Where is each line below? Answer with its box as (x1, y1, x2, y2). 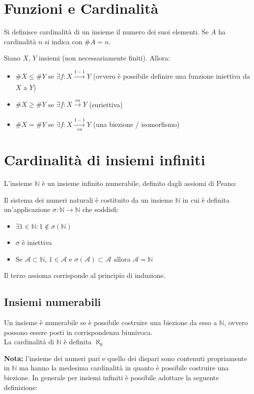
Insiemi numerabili (4, 294, 101, 309)
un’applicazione (4, 204, 51, 214)
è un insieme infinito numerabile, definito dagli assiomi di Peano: (42, 178, 237, 188)
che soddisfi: (82, 204, 119, 214)
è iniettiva (22, 237, 52, 247)
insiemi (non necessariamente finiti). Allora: (39, 53, 170, 63)
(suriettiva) (89, 99, 123, 109)
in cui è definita (182, 194, 230, 205)
